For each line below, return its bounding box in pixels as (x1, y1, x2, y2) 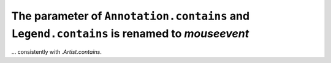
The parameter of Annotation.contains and (11, 9, 250, 23)
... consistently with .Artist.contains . (11, 48, 102, 56)
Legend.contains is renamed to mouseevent (11, 26, 249, 40)
